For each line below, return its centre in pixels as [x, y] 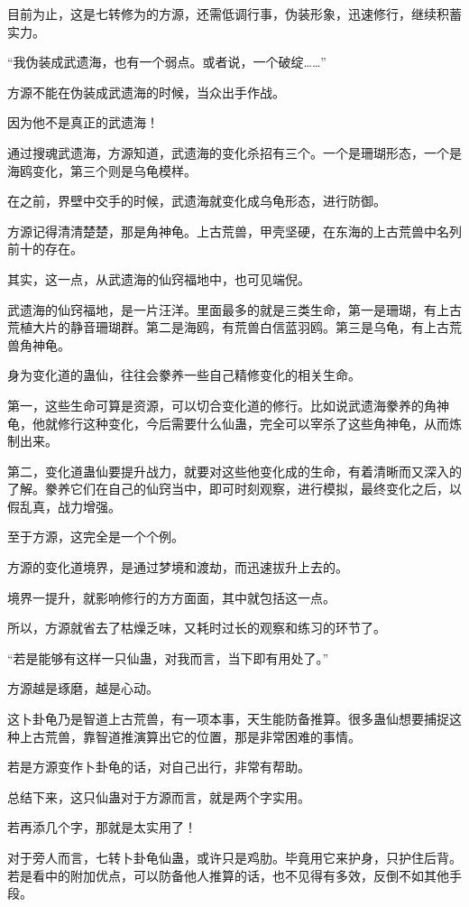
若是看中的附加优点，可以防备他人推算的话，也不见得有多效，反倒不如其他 [228, 875]
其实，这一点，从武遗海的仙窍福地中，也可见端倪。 [159, 278]
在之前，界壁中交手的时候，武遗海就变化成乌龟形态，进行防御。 [197, 201]
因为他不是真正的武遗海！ [83, 122]
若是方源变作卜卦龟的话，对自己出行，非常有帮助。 [159, 767]
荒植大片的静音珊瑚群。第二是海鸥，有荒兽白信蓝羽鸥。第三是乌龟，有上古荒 [234, 327]
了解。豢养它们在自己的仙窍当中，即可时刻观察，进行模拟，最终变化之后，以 [234, 489]
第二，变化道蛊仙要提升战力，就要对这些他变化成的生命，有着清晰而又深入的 [234, 471]
